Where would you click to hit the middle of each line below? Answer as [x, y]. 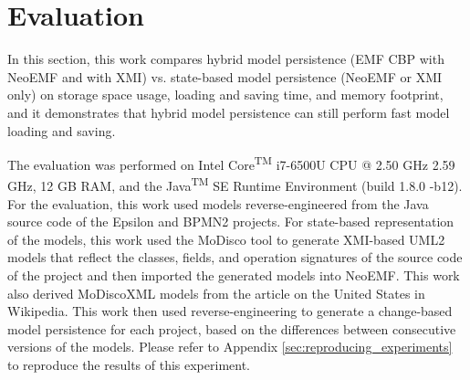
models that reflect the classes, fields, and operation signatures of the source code [235, 257]
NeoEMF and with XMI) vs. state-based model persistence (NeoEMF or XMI [225, 76]
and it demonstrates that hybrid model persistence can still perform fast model [229, 112]
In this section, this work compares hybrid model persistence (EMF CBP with [226, 59]
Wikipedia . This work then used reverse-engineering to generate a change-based [230, 311]
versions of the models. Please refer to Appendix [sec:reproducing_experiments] [230, 347]
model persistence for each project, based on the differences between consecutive [232, 328]
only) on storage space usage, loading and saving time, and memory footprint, [225, 95]
